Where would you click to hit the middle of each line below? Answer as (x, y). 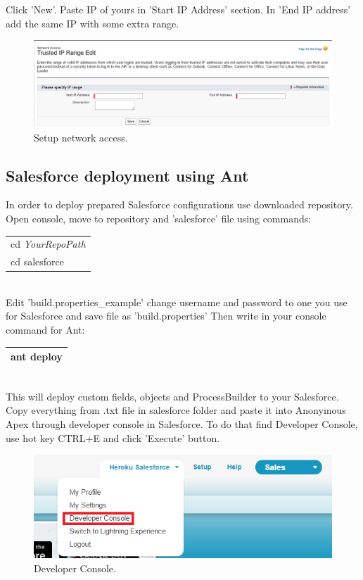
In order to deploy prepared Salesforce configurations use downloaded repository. (179, 204)
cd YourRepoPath (48, 244)
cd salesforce (38, 261)
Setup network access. (81, 137)
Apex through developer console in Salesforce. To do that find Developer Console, (182, 424)
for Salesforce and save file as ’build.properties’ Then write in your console (166, 316)
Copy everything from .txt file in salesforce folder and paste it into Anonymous (176, 410)
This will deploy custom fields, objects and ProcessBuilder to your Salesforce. (172, 396)
